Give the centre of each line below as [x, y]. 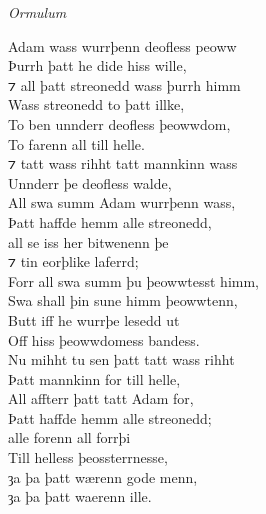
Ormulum [37, 12]
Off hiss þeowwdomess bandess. [104, 339]
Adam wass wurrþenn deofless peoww [122, 45]
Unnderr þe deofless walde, [90, 182]
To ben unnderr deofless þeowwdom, [119, 123]
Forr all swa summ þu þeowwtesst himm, [133, 280]
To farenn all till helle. [76, 143]
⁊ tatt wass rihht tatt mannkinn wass [123, 163]
